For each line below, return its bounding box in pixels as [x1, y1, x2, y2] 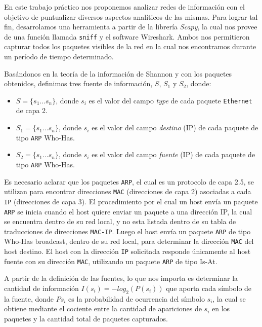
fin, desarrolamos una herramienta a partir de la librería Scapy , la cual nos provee [4, 21, 257, 32]
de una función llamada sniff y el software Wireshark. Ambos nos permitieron [4, 31, 250, 42]
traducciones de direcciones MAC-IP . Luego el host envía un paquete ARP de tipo [4, 226, 251, 236]
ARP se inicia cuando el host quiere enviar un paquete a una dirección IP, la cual [4, 206, 252, 216]
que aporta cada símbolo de [166, 283, 252, 293]
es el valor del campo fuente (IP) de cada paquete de [92, 149, 255, 160]
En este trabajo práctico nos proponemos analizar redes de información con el [4, 2, 245, 12]
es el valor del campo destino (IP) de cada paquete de [92, 122, 258, 133]
